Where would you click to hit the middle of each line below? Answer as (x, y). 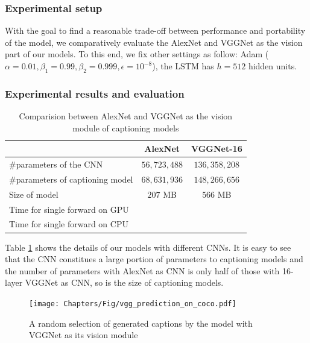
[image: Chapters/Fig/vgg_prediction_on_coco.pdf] (133, 304)
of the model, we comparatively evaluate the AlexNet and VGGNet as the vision (154, 42)
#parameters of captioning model (71, 179)
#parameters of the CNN (56, 164)
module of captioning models (126, 127)
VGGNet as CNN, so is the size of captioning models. (124, 282)
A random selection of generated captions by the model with (141, 323)
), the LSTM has (183, 66)
